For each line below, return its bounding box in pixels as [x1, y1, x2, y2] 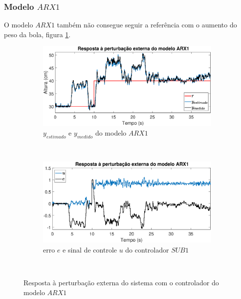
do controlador [125, 244, 169, 254]
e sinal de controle [63, 244, 117, 254]
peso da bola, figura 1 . [4, 29, 71, 39]
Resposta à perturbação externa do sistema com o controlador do [23, 277, 219, 288]
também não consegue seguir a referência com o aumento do [57, 20, 237, 30]
